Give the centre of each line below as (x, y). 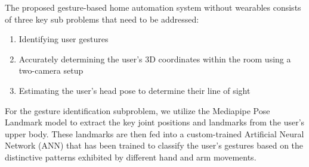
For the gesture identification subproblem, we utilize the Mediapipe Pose (137, 110)
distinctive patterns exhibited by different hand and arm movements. (131, 157)
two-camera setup (51, 70)
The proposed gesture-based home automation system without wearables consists (153, 7)
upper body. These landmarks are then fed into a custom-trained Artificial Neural (154, 133)
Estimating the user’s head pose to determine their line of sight (135, 90)
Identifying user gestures (64, 39)
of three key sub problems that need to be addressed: (102, 19)
